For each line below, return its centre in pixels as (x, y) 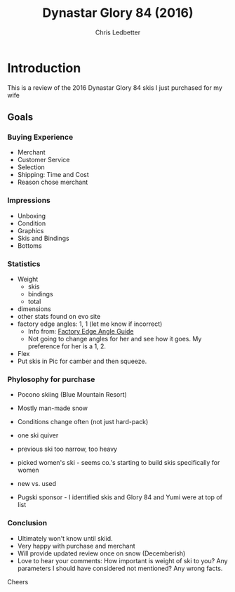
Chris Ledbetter (118, 32)
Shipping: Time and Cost (53, 175)
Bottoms (29, 245)
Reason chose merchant (53, 182)
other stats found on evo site (59, 316)
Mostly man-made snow (52, 408)
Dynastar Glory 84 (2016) (118, 13)
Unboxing (32, 216)
